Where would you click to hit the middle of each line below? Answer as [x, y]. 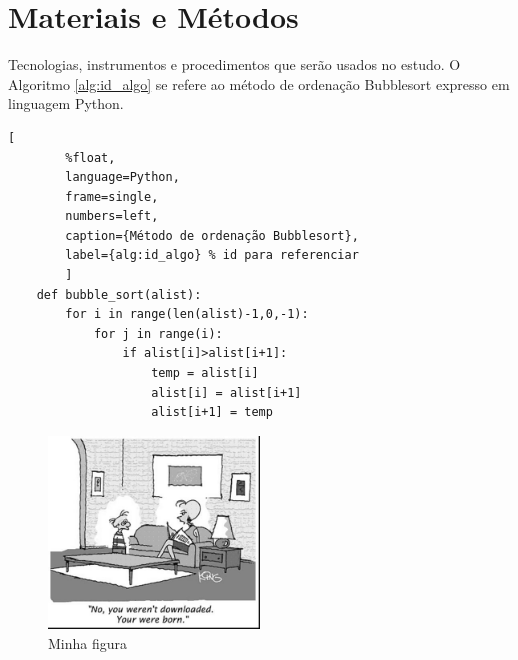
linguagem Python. [66, 103]
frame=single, [112, 196]
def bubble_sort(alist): [119, 294]
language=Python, [122, 177]
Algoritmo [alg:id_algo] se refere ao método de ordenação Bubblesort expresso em [259, 83]
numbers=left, [112, 216]
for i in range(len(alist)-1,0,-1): [187, 314]
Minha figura [88, 642]
